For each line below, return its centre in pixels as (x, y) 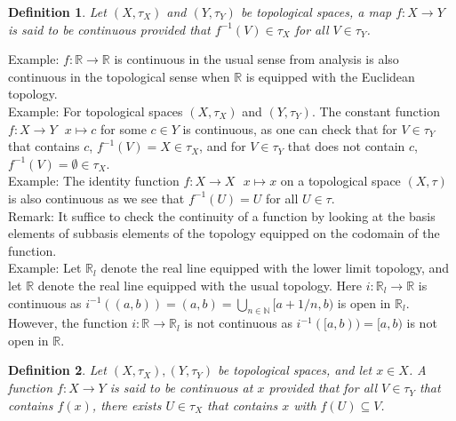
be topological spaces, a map (316, 12)
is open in (364, 302)
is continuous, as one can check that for (290, 128)
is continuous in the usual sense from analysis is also (256, 59)
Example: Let (45, 268)
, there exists (127, 405)
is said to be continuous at (181, 388)
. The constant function (376, 111)
